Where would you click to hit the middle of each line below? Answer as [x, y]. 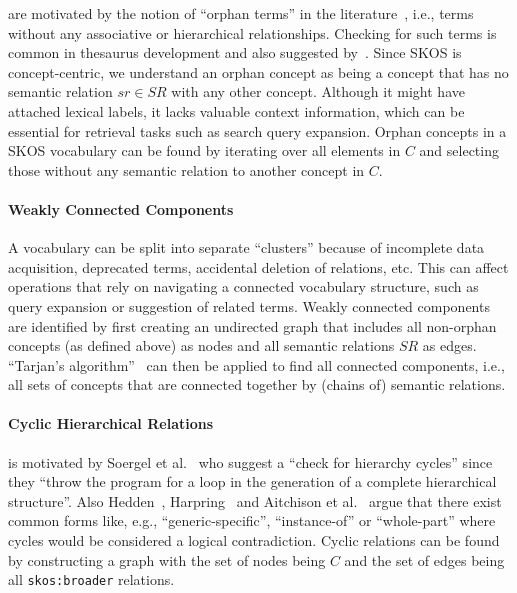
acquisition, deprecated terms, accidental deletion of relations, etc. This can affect [258, 266]
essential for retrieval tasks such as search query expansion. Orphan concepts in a [257, 130]
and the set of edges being [424, 559]
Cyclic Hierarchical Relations [111, 423]
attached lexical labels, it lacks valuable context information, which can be [236, 110]
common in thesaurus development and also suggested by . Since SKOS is [235, 52]
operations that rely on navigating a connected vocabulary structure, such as [243, 286]
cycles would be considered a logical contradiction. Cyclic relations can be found [254, 540]
